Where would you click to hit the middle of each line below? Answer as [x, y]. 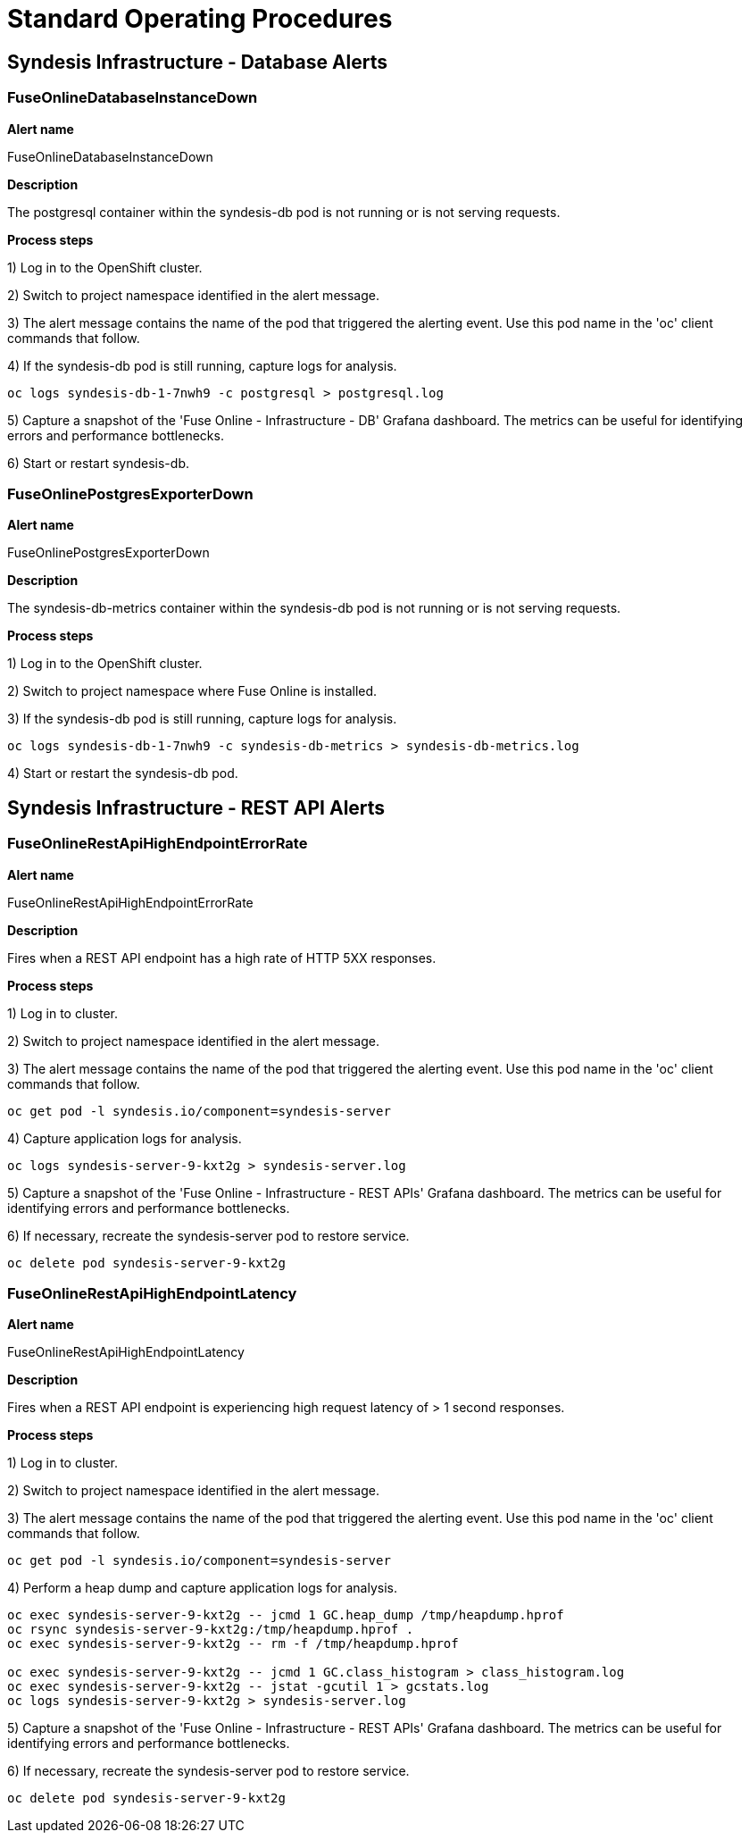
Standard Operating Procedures [200, 19]
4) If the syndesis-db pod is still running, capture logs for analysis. [202, 365]
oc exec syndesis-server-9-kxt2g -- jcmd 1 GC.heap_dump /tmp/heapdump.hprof [286, 1615]
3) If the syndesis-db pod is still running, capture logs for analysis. [202, 719]
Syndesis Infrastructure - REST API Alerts [196, 807]
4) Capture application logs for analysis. [125, 1138]
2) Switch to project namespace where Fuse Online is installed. [192, 691]
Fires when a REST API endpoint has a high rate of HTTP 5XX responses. [222, 958]
